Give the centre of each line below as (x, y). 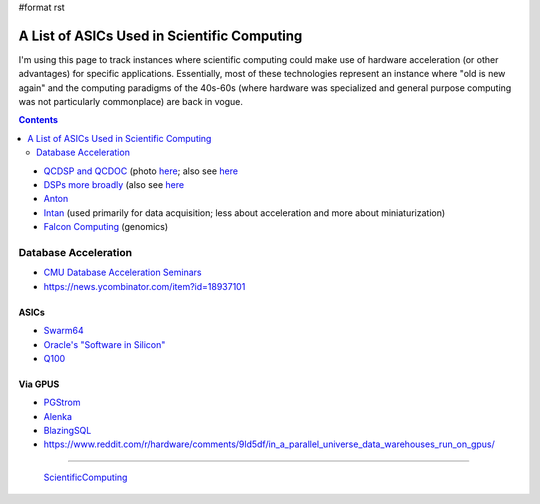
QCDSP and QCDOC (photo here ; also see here (141, 171)
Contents (38, 120)
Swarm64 (63, 331)
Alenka (58, 416)
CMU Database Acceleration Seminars (122, 272)
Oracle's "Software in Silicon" (104, 344)
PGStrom (62, 402)
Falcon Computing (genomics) (106, 227)
